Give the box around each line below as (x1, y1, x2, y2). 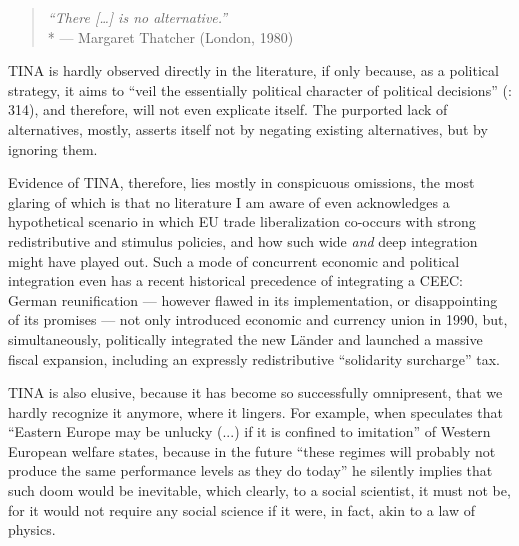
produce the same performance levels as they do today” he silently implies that (8, 460, 493, 481)
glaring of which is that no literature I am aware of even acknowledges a (8, 191, 450, 212)
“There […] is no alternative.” (47, 7, 228, 27)
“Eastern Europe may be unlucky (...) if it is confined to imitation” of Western (8, 421, 491, 442)
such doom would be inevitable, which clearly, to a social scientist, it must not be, (8, 480, 511, 501)
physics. (8, 519, 56, 540)
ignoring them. (8, 138, 98, 159)
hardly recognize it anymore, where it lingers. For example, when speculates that (8, 401, 503, 422)
